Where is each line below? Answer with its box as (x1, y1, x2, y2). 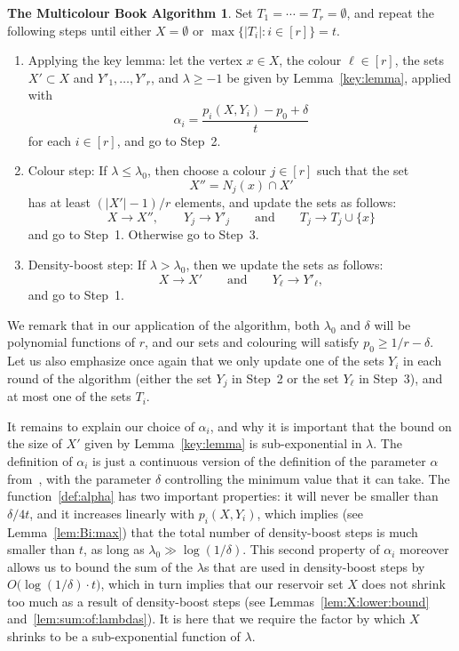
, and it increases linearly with (29, 503, 195, 522)
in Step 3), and (359, 368, 443, 387)
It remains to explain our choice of (7, 416, 194, 435)
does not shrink (361, 575, 446, 593)
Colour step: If (28, 161, 107, 180)
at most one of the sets (7, 387, 131, 406)
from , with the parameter (7, 469, 152, 487)
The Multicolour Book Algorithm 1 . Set (7, 4, 253, 21)
